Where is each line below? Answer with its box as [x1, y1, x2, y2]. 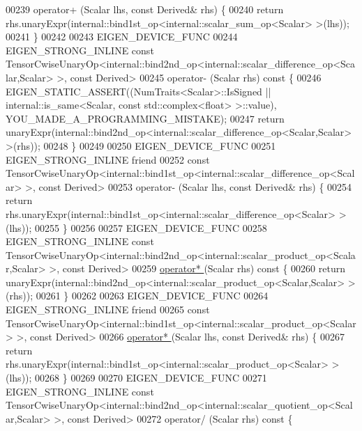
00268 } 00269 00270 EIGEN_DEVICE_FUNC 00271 [35, 370, 267, 385]
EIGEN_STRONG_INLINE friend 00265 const [6, 302, 210, 317]
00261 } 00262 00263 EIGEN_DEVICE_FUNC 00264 [36, 288, 269, 303]
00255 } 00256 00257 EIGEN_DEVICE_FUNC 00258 [35, 220, 267, 235]
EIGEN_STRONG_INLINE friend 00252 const [6, 152, 210, 166]
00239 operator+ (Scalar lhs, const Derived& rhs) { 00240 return [6, 2, 284, 16]
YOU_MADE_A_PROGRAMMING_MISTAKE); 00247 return [6, 111, 285, 125]
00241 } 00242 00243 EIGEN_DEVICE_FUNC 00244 [6, 29, 238, 44]
